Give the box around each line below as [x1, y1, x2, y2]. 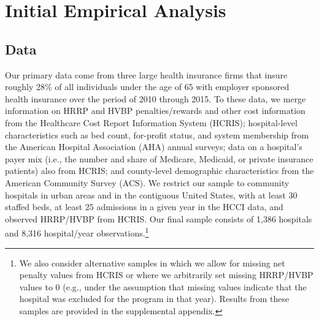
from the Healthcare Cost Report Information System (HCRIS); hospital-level [5, 116, 298, 129]
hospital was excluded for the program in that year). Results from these [19, 292, 290, 305]
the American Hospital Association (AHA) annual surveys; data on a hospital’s [5, 140, 302, 153]
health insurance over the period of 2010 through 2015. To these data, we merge [5, 92, 306, 105]
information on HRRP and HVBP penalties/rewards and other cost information [5, 104, 306, 117]
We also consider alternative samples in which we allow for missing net [19, 256, 285, 269]
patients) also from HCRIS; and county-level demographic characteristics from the [5, 164, 314, 177]
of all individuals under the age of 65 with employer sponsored [55, 80, 290, 93]
